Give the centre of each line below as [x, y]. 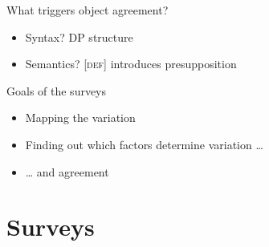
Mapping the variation [80, 117]
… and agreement [67, 171]
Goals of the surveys [57, 90]
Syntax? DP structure [79, 36]
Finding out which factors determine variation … [144, 144]
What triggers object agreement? [88, 10]
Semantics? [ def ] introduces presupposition [131, 64]
